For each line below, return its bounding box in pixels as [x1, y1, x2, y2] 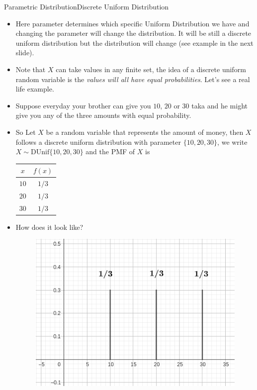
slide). [15, 47, 34, 58]
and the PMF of [86, 146, 135, 157]
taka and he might [191, 100, 248, 110]
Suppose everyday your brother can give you [15, 100, 151, 110]
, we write [217, 136, 248, 147]
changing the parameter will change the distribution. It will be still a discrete [15, 28, 252, 38]
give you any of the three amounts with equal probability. [15, 110, 191, 120]
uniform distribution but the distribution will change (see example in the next [15, 37, 254, 48]
